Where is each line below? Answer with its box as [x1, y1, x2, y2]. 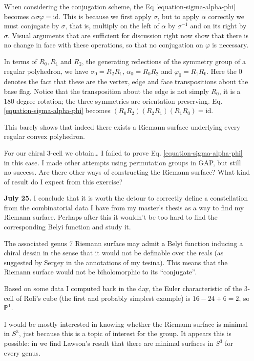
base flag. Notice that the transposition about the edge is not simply [4, 86, 209, 96]
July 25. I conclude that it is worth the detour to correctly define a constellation [4, 193, 248, 203]
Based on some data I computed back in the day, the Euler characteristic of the [4, 283, 242, 293]
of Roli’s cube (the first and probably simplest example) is [16, 293, 190, 303]
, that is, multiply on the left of [65, 21, 159, 31]
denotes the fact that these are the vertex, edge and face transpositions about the [4, 76, 248, 87]
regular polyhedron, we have [4, 66, 88, 76]
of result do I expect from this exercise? [4, 176, 123, 186]
